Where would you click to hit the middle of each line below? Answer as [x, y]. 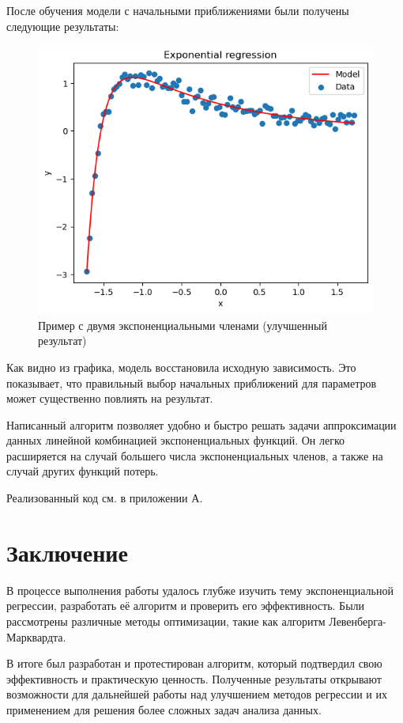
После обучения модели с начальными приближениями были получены [178, 10]
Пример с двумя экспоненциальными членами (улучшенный [183, 325]
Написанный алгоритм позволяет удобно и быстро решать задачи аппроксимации [201, 424]
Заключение [67, 552]
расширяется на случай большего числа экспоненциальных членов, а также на [195, 455]
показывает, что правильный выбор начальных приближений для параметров [192, 382]
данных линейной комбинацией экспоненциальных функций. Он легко [176, 440]
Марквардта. [36, 636]
